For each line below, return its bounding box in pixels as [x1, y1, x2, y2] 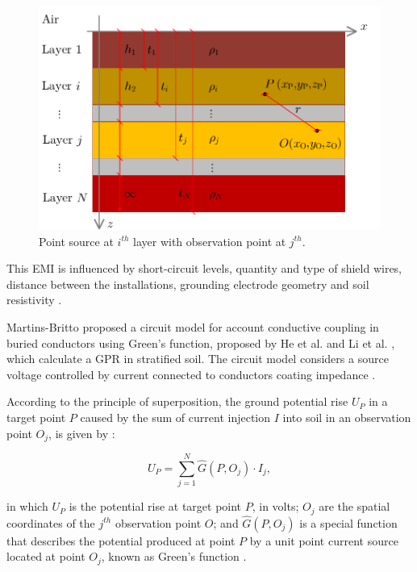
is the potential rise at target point [69, 498, 242, 515]
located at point [6, 548, 85, 565]
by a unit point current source [249, 532, 398, 549]
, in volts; [252, 498, 299, 515]
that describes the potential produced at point [6, 532, 236, 549]
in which [6, 498, 48, 515]
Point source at [39, 232, 114, 249]
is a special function [299, 514, 398, 531]
